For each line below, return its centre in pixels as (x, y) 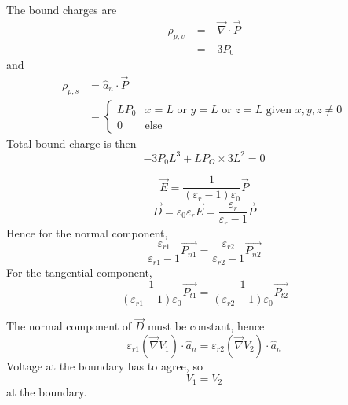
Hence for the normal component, (87, 232)
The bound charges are (62, 9)
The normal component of (69, 326)
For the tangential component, (79, 272)
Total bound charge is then (71, 143)
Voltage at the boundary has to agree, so (104, 366)
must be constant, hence (206, 326)
